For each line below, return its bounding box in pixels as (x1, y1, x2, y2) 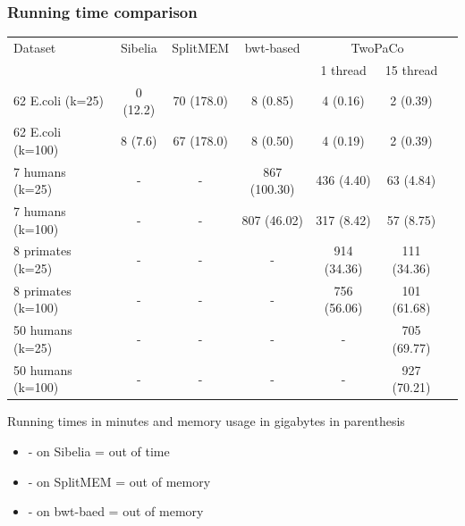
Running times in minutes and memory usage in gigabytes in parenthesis (7, 412, 405, 430)
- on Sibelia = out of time (28, 442, 170, 460)
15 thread (385, 60, 438, 79)
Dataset (13, 38, 56, 56)
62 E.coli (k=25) (13, 91, 104, 110)
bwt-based (244, 38, 300, 56)
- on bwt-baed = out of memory (28, 502, 204, 521)
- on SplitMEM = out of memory (28, 472, 211, 490)
